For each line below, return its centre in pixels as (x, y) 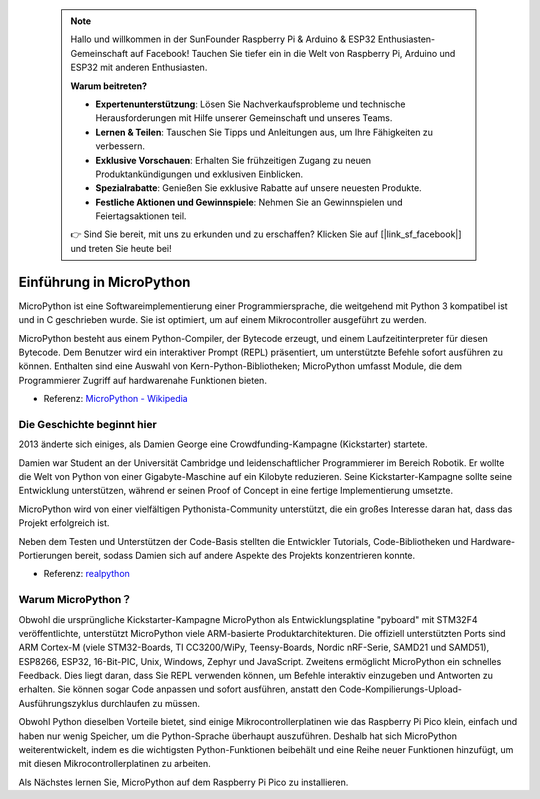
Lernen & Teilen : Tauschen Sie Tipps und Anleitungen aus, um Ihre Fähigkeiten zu (264, 132)
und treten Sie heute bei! (121, 248)
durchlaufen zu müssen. (150, 703)
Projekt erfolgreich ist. (64, 523)
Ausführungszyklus (58, 703)
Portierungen (45, 555)
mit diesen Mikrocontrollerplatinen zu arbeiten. (115, 764)
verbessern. (120, 146)
